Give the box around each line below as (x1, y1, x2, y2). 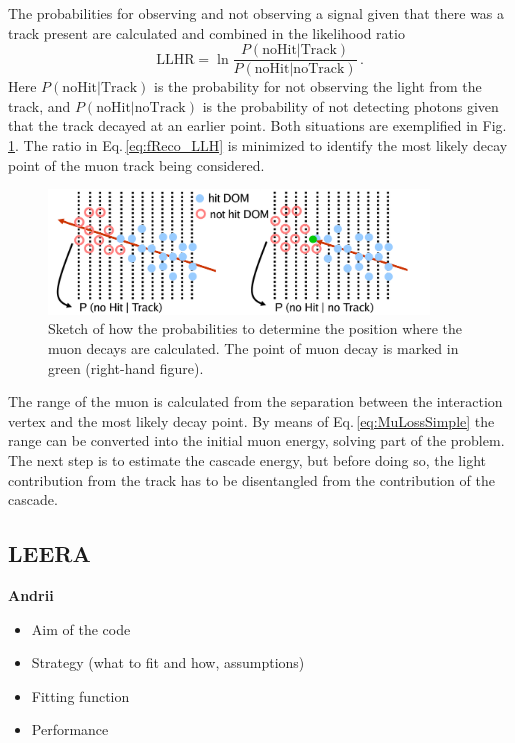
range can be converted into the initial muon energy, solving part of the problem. (8, 430, 505, 451)
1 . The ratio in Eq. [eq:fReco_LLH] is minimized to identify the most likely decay (8, 135, 508, 156)
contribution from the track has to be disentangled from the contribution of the (8, 469, 495, 490)
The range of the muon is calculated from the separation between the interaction (8, 391, 503, 412)
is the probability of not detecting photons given (202, 95, 499, 116)
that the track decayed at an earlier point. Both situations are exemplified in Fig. (8, 115, 507, 136)
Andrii (8, 584, 54, 605)
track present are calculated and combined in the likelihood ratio (8, 22, 405, 43)
